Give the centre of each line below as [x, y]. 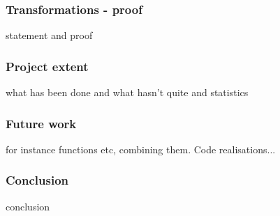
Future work [41, 123]
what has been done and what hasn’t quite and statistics [127, 92]
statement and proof [49, 35]
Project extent [47, 66]
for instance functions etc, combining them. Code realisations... [141, 149]
